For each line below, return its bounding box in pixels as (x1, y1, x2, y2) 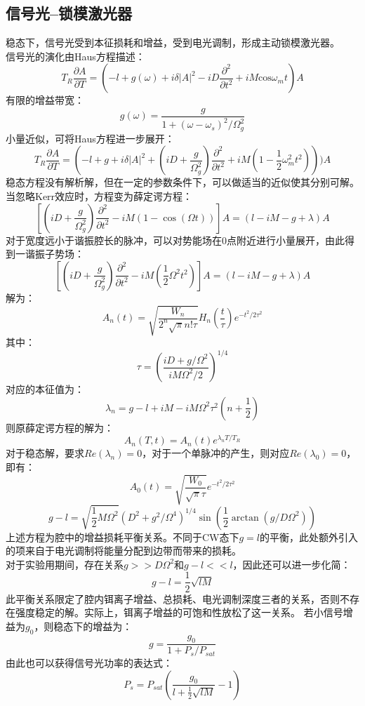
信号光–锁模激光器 (6, 2, 133, 24)
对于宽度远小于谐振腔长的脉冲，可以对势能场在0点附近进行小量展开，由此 (6, 232, 345, 247)
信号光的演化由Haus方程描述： (6, 48, 145, 63)
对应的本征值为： (6, 382, 84, 397)
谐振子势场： (25, 246, 84, 261)
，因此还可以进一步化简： (232, 557, 351, 571)
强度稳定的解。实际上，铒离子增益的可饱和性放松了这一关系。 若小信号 (15, 605, 343, 620)
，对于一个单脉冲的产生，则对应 (142, 446, 290, 460)
